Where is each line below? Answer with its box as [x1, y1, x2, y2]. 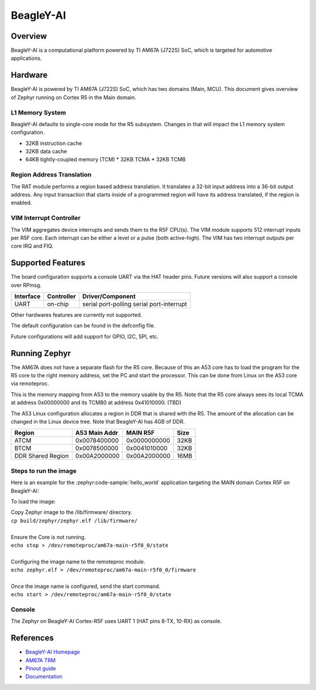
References [11, 633, 54, 643]
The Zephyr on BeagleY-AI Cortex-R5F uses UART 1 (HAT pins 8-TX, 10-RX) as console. [11, 618, 222, 625]
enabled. [11, 199, 32, 207]
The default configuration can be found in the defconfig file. [11, 322, 156, 329]
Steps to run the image [11, 466, 77, 475]
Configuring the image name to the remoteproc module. [11, 558, 146, 565]
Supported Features [11, 258, 86, 268]
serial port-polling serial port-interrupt [82, 300, 187, 308]
